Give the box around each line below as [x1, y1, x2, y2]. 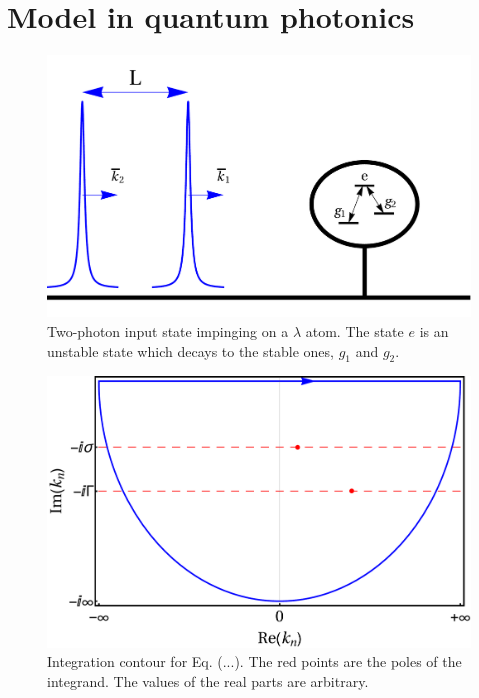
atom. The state [305, 321, 404, 342]
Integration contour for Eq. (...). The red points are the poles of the [47, 651, 462, 672]
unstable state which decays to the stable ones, [47, 340, 334, 361]
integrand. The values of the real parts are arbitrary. [47, 670, 369, 691]
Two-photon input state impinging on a [47, 321, 289, 342]
